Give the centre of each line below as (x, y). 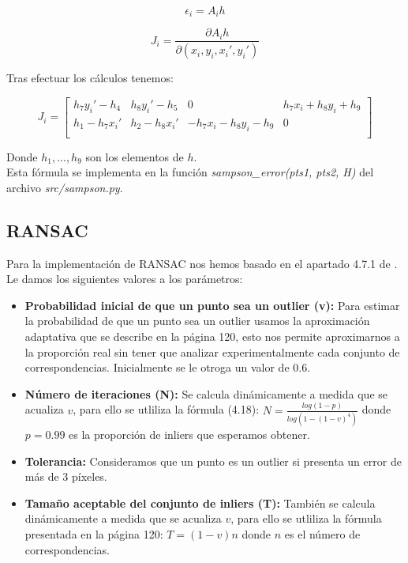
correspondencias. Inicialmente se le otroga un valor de (157, 367)
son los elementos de (135, 156)
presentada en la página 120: (94, 533)
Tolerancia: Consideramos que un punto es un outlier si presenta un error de (213, 461)
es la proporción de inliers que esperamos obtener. (189, 434)
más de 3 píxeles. (66, 476)
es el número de (322, 533)
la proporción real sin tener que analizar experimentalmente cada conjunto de (212, 351)
